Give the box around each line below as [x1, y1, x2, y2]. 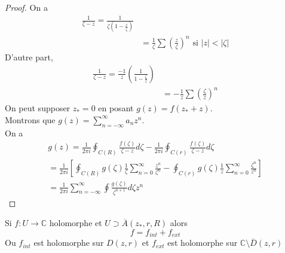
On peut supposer [5, 102, 71, 114]
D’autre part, [5, 50, 53, 63]
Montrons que [5, 113, 56, 126]
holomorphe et [49, 217, 102, 229]
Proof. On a [5, 1, 48, 13]
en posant [98, 102, 134, 114]
